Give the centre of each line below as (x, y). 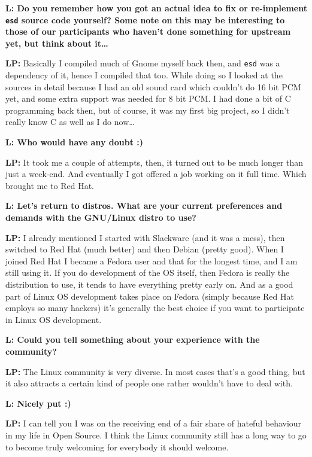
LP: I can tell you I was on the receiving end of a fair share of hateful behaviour (154, 423)
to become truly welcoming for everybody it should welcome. (117, 447)
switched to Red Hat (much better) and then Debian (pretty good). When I (145, 249)
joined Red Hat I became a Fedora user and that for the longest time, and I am (152, 261)
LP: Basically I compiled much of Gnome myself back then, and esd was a (143, 63)
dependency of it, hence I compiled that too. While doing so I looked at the (144, 75)
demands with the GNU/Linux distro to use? (101, 217)
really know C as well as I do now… (70, 122)
